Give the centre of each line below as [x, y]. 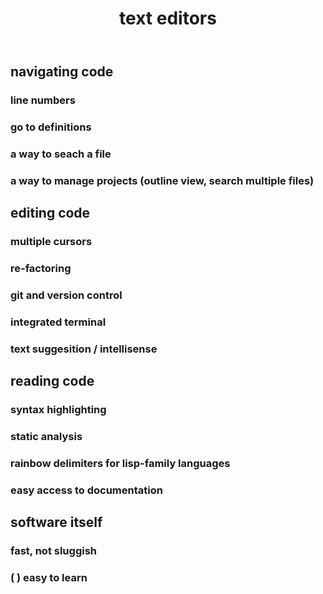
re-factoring [41, 269]
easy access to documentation [86, 490]
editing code [50, 213]
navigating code [62, 72]
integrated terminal [58, 322]
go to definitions [51, 127]
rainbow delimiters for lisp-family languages [120, 464]
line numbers [43, 100]
